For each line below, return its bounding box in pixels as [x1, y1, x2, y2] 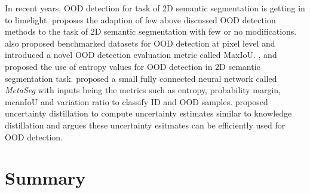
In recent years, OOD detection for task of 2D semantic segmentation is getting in [5, 2, 305, 14]
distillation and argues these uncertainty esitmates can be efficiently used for [5, 118, 286, 131]
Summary [5, 166, 86, 190]
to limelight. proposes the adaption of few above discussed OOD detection [5, 13, 276, 26]
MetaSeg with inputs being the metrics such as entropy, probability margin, [5, 84, 281, 96]
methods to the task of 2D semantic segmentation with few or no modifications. [5, 25, 297, 38]
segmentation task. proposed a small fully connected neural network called [5, 72, 277, 84]
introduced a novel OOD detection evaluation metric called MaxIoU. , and [5, 48, 277, 61]
